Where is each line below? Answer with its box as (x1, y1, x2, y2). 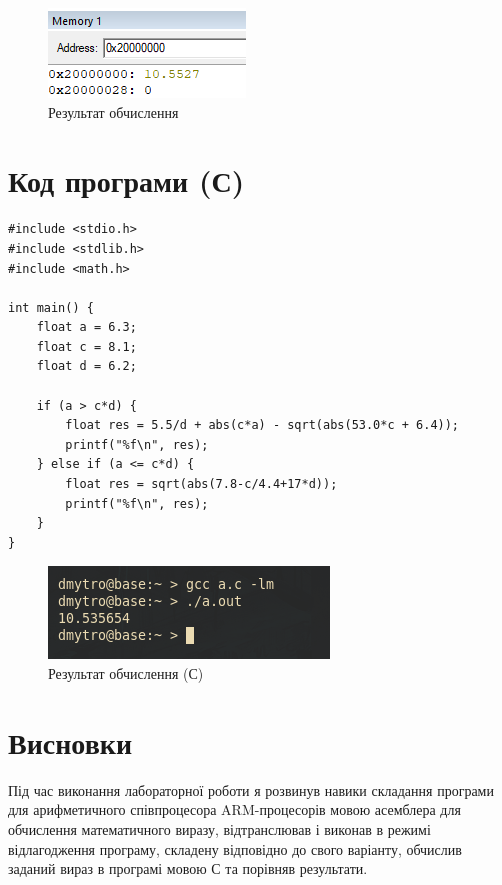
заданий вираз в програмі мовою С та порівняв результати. (8, 858, 368, 879)
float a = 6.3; (36, 320, 137, 335)
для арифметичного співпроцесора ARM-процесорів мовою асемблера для (8, 799, 461, 820)
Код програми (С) (8, 160, 245, 201)
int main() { (8, 300, 94, 315)
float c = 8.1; (36, 339, 137, 354)
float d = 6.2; (36, 359, 137, 374)
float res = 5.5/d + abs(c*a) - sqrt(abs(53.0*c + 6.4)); (65, 418, 460, 433)
